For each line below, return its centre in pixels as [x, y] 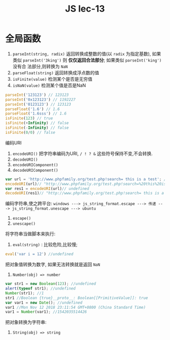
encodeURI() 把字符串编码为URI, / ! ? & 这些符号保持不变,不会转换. [82, 153]
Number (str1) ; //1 [25, 293]
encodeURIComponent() [35, 165]
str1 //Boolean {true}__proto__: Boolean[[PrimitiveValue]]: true [77, 298]
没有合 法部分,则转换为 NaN [40, 66]
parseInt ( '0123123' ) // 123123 [38, 104]
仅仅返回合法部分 [86, 60]
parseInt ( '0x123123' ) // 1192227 [40, 100]
